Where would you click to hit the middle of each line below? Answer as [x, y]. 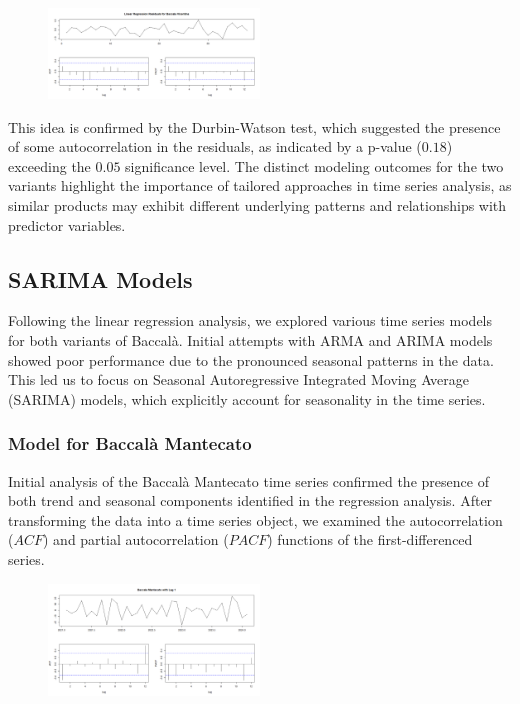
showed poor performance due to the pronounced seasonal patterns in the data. [251, 359]
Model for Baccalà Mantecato [130, 443]
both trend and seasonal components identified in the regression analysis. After [250, 500]
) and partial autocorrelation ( [135, 539]
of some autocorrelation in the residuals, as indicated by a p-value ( [215, 146]
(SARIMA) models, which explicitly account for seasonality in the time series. [247, 398]
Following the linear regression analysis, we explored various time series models [250, 320]
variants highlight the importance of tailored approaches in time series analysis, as [260, 185]
